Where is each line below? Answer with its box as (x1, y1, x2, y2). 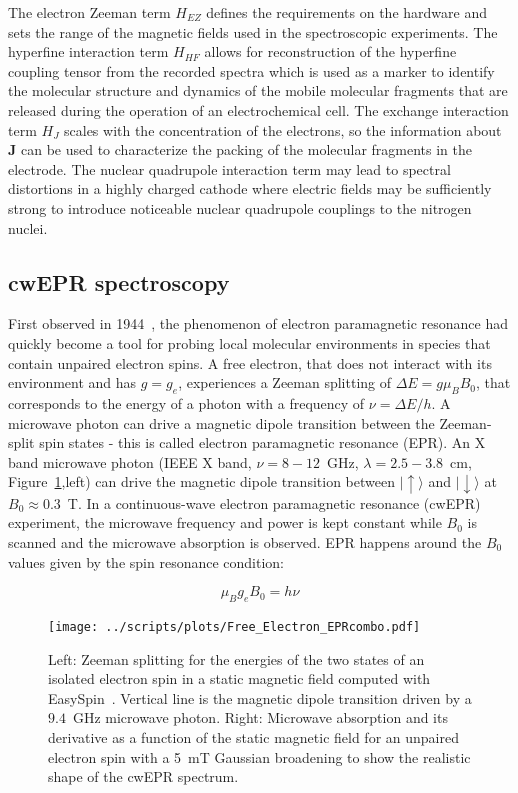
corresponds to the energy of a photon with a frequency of (8, 392, 365, 413)
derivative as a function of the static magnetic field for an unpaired (48, 726, 459, 747)
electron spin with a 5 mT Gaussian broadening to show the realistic (48, 746, 471, 767)
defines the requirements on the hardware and (206, 2, 487, 22)
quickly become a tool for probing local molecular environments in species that (8, 332, 491, 353)
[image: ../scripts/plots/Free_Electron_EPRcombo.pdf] (48, 619, 421, 634)
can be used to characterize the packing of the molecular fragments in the (20, 139, 472, 160)
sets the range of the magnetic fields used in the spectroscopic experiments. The (8, 21, 498, 42)
